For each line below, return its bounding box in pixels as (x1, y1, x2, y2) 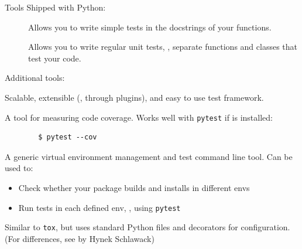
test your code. (28, 52, 81, 64)
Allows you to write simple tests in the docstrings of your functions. (28, 21, 272, 33)
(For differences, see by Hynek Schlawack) (5, 232, 155, 244)
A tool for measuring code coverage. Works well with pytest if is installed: (5, 111, 273, 123)
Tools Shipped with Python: (5, 1, 106, 13)
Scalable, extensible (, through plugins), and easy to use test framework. (5, 91, 264, 103)
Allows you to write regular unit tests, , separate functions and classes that (28, 40, 298, 53)
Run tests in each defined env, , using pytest (18, 201, 181, 213)
